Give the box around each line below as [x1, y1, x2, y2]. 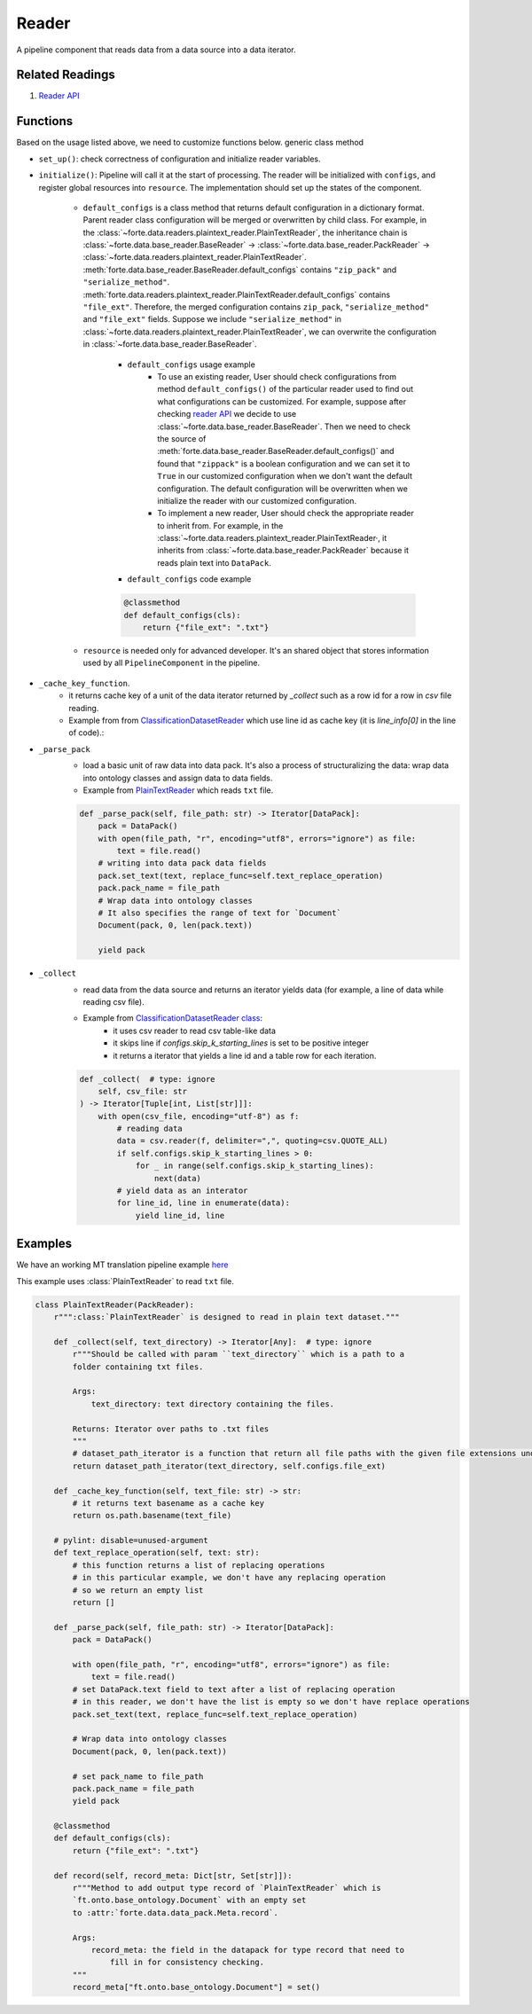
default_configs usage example [127, 359, 256, 370]
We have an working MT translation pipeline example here [16, 1259, 229, 1270]
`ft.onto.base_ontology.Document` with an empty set [72, 1895, 307, 1906]
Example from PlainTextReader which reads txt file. [82, 785, 274, 795]
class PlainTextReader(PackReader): [35, 1299, 195, 1310]
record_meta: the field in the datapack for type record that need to [90, 1945, 405, 1955]
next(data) [153, 1173, 201, 1183]
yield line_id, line [135, 1211, 225, 1220]
